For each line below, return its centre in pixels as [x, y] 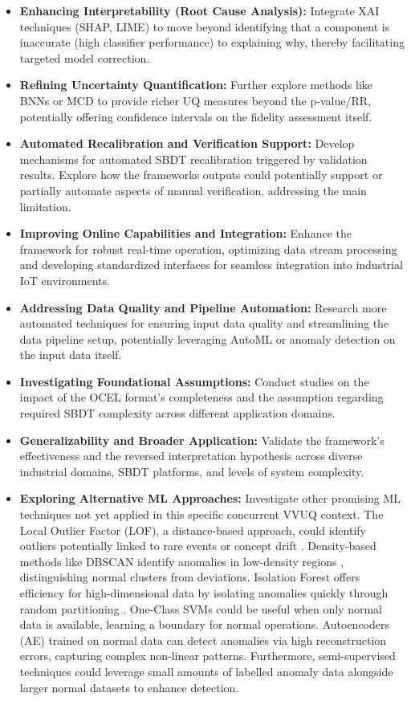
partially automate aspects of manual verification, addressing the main [193, 190]
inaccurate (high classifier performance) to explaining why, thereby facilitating [212, 42]
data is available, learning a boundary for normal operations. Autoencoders [204, 624]
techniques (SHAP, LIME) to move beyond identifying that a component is [205, 26]
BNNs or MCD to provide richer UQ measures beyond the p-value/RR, [195, 100]
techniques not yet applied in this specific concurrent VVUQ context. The [201, 514]
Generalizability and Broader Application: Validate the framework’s [202, 440]
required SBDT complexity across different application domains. [177, 413]
